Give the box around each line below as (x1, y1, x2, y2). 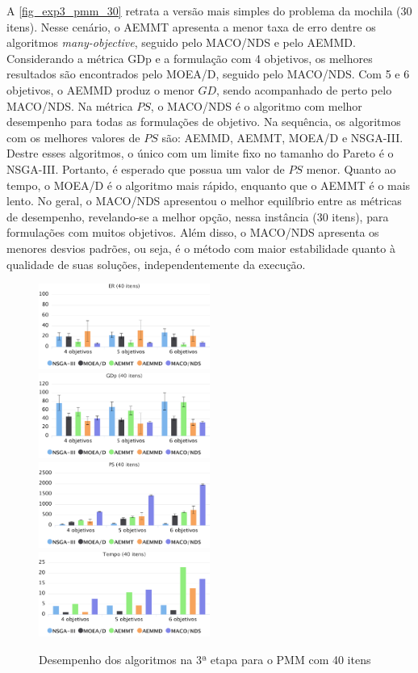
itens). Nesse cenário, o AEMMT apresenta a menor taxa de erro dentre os (6, 18, 376, 35)
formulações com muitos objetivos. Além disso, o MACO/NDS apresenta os (6, 224, 379, 241)
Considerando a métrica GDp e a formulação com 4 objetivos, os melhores (6, 49, 373, 66)
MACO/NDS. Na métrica (6, 97, 133, 114)
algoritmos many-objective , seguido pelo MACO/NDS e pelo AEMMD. (6, 34, 356, 51)
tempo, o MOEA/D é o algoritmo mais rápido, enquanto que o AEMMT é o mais (6, 176, 411, 193)
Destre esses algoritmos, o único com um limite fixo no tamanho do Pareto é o (6, 145, 394, 162)
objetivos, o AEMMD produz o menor (6, 81, 194, 98)
